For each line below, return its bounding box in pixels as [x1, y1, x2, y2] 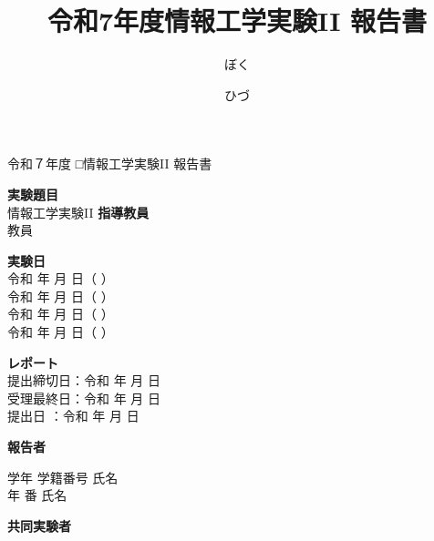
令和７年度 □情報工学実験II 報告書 [7, 154, 212, 173]
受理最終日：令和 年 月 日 [7, 388, 160, 407]
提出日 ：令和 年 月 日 [7, 406, 139, 425]
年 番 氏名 [7, 485, 67, 505]
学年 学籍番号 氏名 [7, 467, 119, 486]
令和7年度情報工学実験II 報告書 [46, 2, 428, 39]
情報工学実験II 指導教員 [7, 202, 150, 221]
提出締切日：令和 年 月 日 [7, 371, 160, 390]
